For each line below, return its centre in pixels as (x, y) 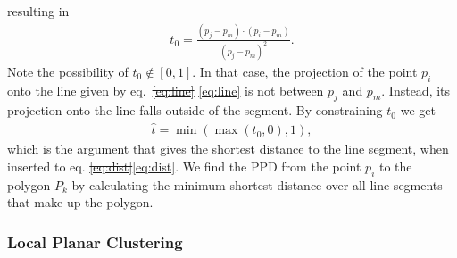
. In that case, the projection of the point (305, 71)
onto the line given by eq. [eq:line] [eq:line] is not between (166, 90)
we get (418, 110)
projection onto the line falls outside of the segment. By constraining (195, 110)
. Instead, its (416, 90)
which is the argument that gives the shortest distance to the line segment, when (228, 149)
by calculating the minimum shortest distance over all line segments (257, 184)
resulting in (38, 11)
